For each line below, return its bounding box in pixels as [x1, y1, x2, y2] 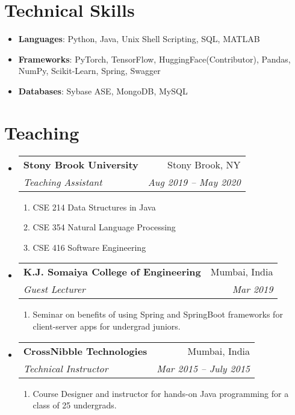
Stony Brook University [23, 157, 138, 171]
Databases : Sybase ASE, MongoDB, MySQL [18, 84, 188, 97]
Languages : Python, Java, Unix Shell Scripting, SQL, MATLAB [18, 32, 260, 45]
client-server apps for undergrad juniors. [33, 320, 181, 332]
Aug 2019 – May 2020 [147, 174, 241, 189]
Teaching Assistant [23, 174, 102, 189]
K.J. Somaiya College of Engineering [23, 265, 201, 279]
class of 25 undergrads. [33, 399, 117, 411]
